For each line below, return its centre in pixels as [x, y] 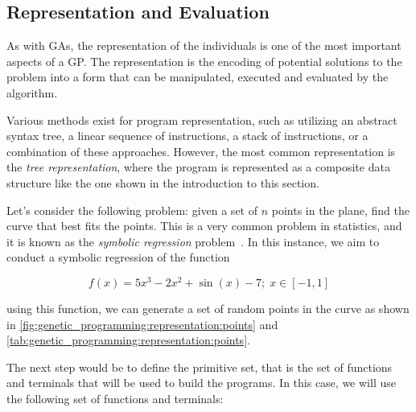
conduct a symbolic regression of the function [118, 257]
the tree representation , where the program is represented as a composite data [198, 167]
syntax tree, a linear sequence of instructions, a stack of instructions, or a [187, 136]
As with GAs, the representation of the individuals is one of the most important [204, 45]
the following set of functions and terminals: [115, 398]
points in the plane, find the [340, 210]
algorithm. [32, 92]
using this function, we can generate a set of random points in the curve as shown [208, 308]
